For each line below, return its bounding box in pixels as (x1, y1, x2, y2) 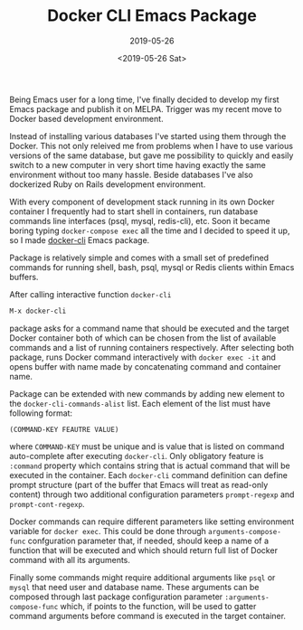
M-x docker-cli (9, 306, 67, 315)
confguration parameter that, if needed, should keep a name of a (27, 535, 270, 546)
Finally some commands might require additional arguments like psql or (9, 571, 276, 583)
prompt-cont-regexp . (9, 498, 85, 509)
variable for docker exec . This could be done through (9, 525, 206, 536)
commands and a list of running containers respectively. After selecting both (9, 342, 295, 353)
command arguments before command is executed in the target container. (9, 610, 287, 621)
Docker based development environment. (9, 113, 165, 124)
